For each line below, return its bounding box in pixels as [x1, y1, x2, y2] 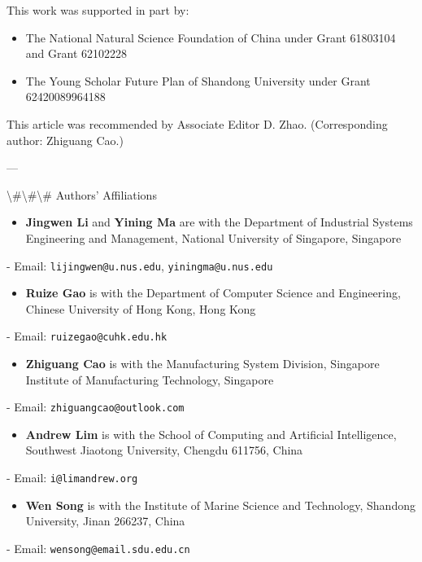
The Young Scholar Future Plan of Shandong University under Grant [25, 72, 371, 89]
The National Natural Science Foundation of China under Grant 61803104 [25, 29, 396, 46]
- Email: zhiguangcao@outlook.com [7, 398, 185, 415]
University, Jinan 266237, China [25, 512, 185, 529]
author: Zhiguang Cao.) [7, 131, 124, 148]
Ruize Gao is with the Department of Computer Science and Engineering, [25, 284, 401, 301]
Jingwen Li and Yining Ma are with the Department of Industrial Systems [25, 213, 413, 231]
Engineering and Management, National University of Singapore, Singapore [25, 229, 402, 246]
